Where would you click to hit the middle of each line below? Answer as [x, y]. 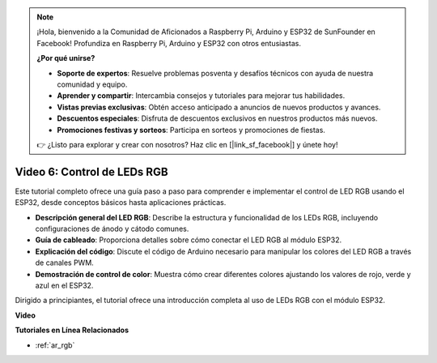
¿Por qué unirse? [66, 58]
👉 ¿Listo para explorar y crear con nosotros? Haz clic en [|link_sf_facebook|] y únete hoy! [187, 144]
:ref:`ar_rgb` [55, 345]
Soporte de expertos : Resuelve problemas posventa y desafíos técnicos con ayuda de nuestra [215, 73]
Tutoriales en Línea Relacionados [72, 330]
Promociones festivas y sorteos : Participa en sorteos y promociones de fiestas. [191, 130]
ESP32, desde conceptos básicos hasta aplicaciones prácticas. [121, 203]
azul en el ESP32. [64, 285]
